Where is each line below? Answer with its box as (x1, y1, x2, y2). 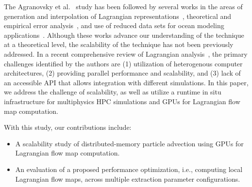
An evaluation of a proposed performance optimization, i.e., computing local (15, 164, 243, 174)
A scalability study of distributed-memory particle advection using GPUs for (15, 138, 244, 148)
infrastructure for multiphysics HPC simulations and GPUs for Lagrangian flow (4, 96, 240, 106)
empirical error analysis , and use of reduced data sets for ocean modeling (4, 20, 224, 31)
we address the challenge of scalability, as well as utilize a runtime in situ (4, 87, 221, 97)
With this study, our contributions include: (4, 122, 132, 132)
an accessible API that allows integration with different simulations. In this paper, (4, 77, 249, 87)
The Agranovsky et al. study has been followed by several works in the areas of (4, 1, 243, 11)
